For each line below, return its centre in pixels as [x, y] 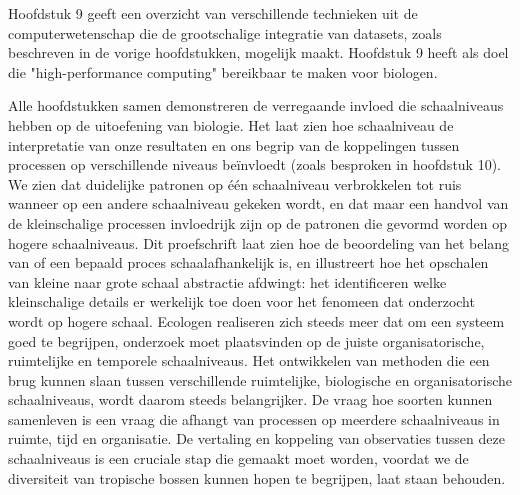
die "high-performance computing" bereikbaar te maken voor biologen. [223, 71]
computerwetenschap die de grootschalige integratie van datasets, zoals [225, 32]
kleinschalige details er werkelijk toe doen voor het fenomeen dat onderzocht [241, 301]
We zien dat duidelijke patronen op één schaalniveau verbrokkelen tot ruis [235, 183]
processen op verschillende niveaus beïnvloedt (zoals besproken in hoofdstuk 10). [255, 164]
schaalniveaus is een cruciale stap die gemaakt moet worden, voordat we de [238, 458]
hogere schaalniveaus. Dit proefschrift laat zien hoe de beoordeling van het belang [259, 242]
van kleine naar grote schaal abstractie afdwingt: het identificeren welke [227, 281]
